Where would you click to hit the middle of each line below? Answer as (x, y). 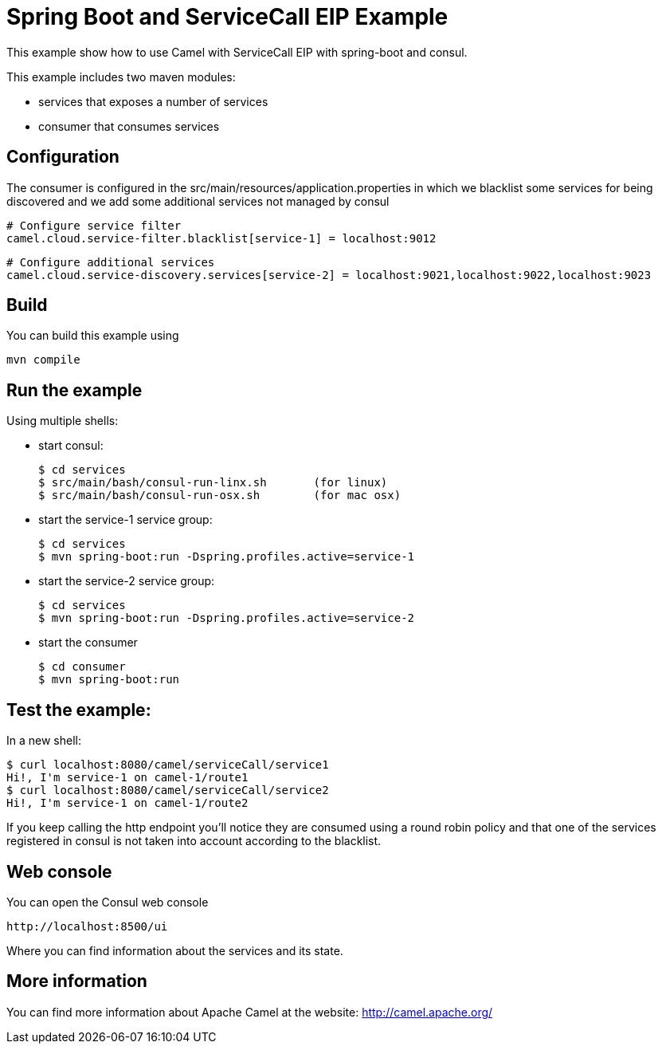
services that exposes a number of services (153, 101)
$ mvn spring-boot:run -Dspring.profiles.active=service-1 (227, 557)
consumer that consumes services (129, 126)
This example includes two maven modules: (121, 77)
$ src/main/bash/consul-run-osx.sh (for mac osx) (220, 496)
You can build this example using (93, 336)
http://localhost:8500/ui (87, 926)
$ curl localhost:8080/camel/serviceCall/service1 (168, 765)
